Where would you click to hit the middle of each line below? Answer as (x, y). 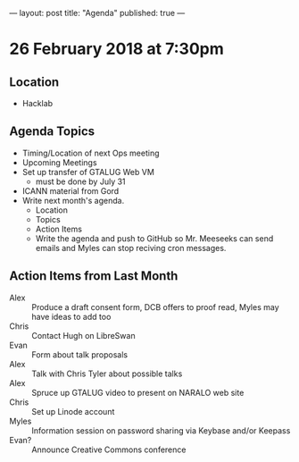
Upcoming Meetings (59, 162)
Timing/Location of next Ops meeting (91, 153)
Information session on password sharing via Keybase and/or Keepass (161, 430)
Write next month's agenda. (73, 200)
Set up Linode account (73, 411)
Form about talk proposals (79, 354)
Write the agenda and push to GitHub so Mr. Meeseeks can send (154, 238)
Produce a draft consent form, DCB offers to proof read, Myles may (155, 307)
